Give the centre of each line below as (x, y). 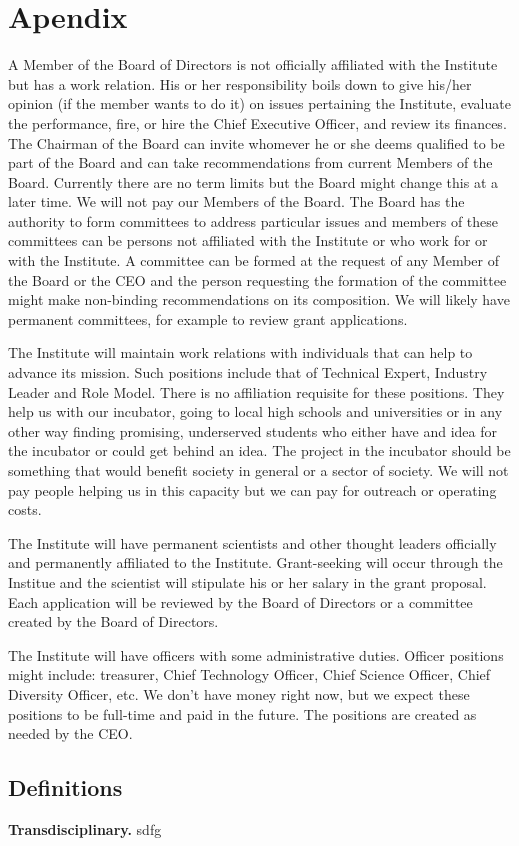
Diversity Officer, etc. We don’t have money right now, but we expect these (239, 693)
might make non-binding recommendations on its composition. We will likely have (259, 299)
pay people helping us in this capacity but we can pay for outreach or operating (252, 489)
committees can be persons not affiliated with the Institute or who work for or (248, 240)
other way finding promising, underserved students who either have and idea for (253, 430)
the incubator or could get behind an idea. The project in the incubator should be (259, 450)
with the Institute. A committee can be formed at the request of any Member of (254, 260)
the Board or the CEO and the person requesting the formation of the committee (257, 279)
